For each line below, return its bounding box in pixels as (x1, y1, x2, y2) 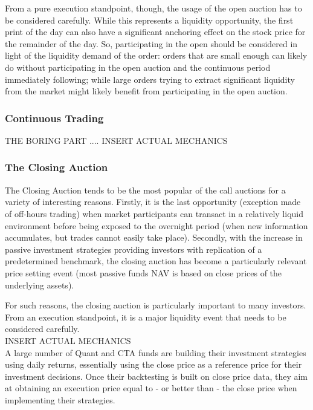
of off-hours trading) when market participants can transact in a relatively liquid (5, 207, 304, 220)
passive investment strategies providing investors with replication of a (5, 242, 262, 255)
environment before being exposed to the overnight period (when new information (5, 219, 308, 232)
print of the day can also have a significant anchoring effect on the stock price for (5, 25, 306, 38)
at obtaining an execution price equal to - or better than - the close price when (5, 382, 297, 394)
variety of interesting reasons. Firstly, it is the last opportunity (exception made (5, 195, 301, 208)
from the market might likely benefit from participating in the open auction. (5, 85, 288, 97)
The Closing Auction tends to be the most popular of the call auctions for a (5, 183, 286, 196)
